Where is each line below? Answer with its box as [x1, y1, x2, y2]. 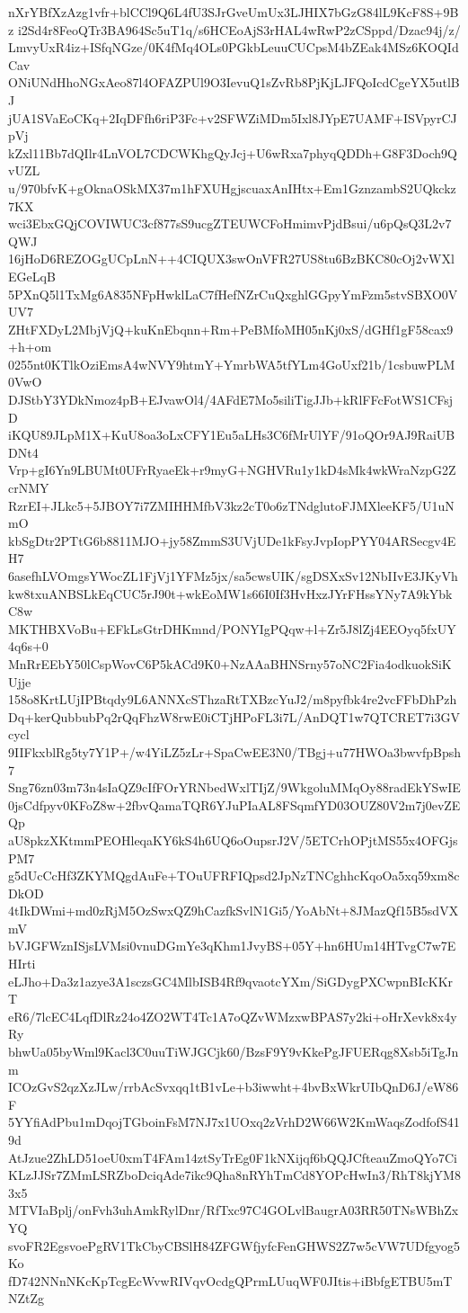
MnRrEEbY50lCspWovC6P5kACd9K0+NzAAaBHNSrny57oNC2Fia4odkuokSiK [8, 654, 452, 673]
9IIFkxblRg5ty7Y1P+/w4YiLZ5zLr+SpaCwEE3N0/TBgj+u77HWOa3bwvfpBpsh [8, 742, 461, 761]
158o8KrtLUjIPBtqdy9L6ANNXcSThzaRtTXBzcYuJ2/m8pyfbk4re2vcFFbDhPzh [8, 690, 457, 709]
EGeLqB [8, 266, 56, 285]
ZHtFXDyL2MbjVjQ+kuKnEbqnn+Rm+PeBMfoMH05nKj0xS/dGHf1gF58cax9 [8, 319, 454, 338]
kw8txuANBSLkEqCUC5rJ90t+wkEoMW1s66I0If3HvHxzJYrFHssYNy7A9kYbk [8, 584, 453, 603]
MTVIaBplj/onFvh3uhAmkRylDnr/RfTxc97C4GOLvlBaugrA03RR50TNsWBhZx [8, 1201, 459, 1219]
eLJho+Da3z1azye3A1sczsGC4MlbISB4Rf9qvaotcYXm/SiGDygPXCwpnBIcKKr [8, 971, 454, 990]
